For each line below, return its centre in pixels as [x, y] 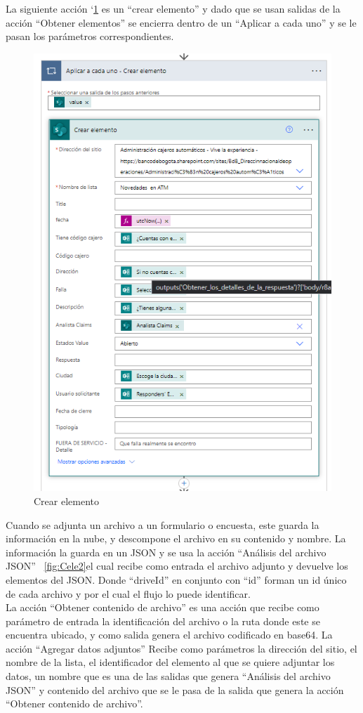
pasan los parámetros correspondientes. [90, 36]
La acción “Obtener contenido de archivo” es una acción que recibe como [163, 607]
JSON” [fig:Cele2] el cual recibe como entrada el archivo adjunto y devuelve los [177, 566]
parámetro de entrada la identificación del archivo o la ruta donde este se [163, 621]
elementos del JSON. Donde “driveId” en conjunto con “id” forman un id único [176, 579]
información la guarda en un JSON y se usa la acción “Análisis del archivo [166, 552]
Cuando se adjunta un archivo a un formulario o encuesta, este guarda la [163, 524]
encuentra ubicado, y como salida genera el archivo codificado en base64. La [169, 635]
